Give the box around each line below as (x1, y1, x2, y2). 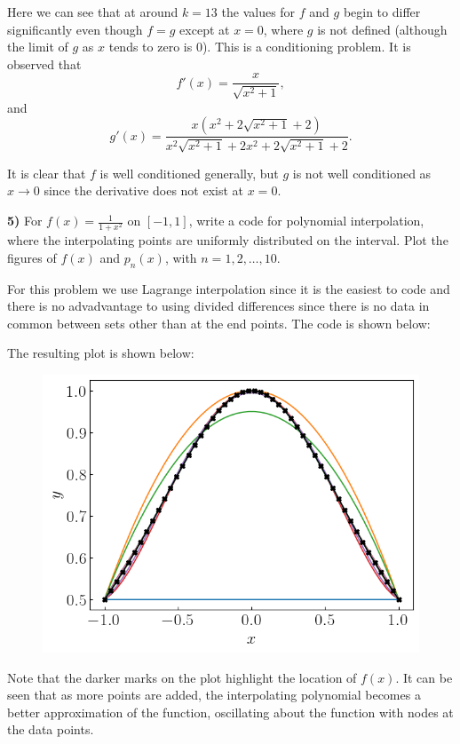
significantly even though (7, 20, 143, 38)
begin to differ (343, 3, 421, 20)
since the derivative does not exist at (44, 181, 244, 200)
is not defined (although (317, 20, 448, 38)
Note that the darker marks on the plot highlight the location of (7, 668, 357, 686)
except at (179, 20, 230, 38)
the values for (221, 3, 296, 20)
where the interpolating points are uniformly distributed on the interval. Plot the (7, 231, 448, 249)
